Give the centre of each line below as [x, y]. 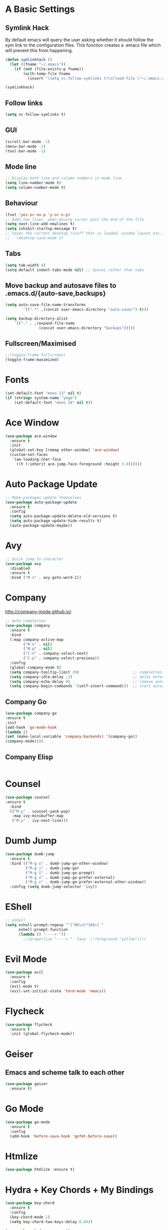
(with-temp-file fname [47, 74]
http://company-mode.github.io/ [38, 612]
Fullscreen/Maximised [41, 344]
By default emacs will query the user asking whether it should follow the [79, 40]
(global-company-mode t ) [35, 667]
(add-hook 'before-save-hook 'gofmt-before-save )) [63, 1136]
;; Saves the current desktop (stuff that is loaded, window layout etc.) [85, 234]
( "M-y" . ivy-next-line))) [40, 821]
